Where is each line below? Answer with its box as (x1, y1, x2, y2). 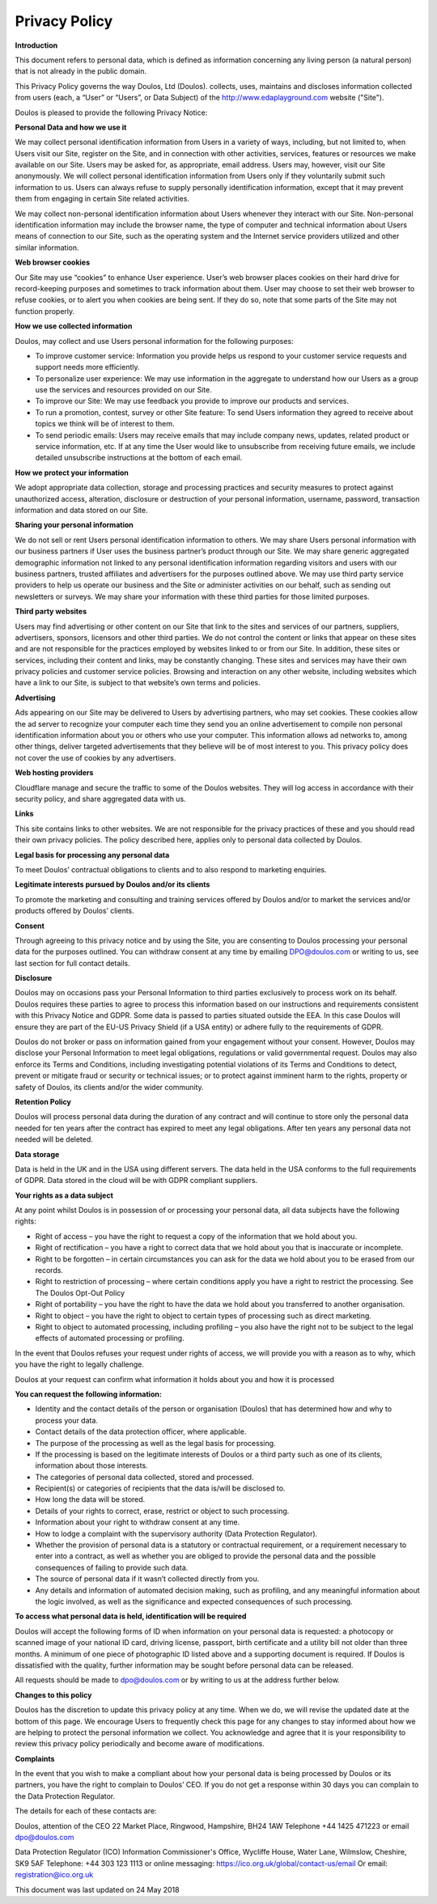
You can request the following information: (15, 1389, 162, 1399)
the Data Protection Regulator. (15, 1791, 116, 1800)
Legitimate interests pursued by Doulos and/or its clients (15, 880, 210, 889)
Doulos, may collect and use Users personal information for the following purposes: (15, 336, 295, 346)
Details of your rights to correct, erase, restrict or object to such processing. (35, 1506, 290, 1516)
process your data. (35, 1415, 99, 1425)
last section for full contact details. (15, 958, 130, 968)
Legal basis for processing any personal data (15, 850, 170, 859)
